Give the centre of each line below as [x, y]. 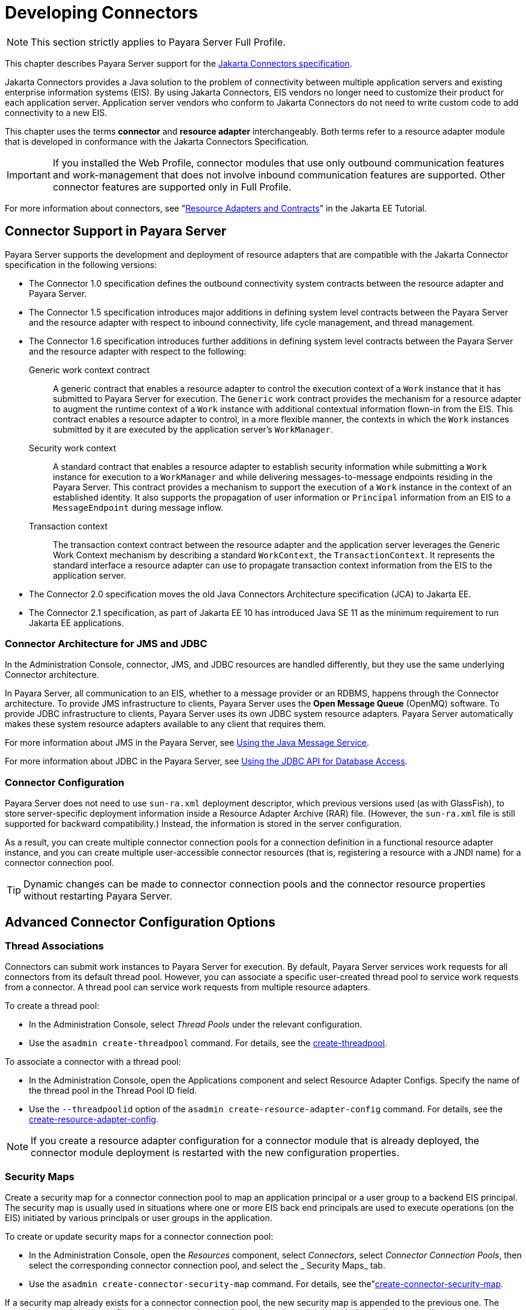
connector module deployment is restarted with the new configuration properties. [215, 1153]
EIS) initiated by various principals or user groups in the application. [139, 1218]
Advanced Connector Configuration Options [140, 922]
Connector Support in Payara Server [116, 231]
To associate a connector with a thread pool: [93, 1062]
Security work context [73, 448]
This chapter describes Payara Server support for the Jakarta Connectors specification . [179, 63]
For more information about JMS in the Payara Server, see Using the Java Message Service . [187, 743]
